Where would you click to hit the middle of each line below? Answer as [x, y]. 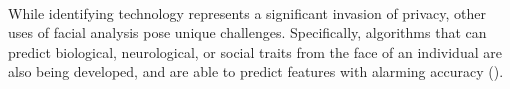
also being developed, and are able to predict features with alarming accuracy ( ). [256, 71]
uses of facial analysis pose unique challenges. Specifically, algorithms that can [247, 32]
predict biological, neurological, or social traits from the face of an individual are [255, 51]
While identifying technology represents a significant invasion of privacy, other [247, 12]
